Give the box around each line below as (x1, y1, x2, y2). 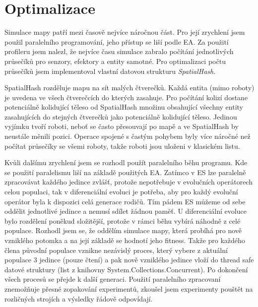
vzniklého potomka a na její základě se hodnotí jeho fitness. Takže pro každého (4, 235, 245, 245)
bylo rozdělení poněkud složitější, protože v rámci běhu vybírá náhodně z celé (4, 215, 241, 226)
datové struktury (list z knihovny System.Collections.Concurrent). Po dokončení (4, 264, 248, 274)
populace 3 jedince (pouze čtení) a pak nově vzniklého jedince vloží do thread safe (4, 254, 254, 265)
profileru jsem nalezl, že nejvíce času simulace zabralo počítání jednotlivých (4, 46, 234, 57)
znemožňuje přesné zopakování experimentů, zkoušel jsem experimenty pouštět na (4, 283, 253, 294)
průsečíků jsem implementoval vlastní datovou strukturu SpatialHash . (4, 65, 216, 76)
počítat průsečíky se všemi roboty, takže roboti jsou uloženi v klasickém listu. (4, 140, 240, 151)
